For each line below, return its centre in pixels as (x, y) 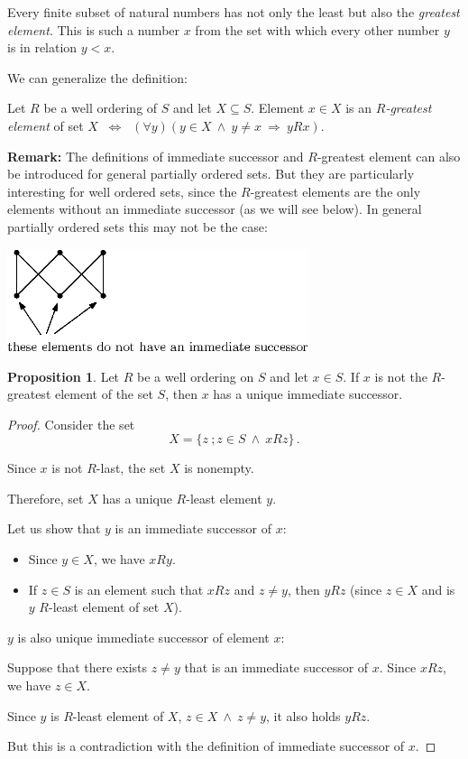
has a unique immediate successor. (308, 394)
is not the (401, 376)
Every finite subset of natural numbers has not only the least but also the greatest (234, 12)
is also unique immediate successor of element (143, 637)
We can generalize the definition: (97, 77)
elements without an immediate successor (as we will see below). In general (215, 209)
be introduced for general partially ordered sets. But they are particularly (211, 174)
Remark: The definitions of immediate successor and (156, 156)
